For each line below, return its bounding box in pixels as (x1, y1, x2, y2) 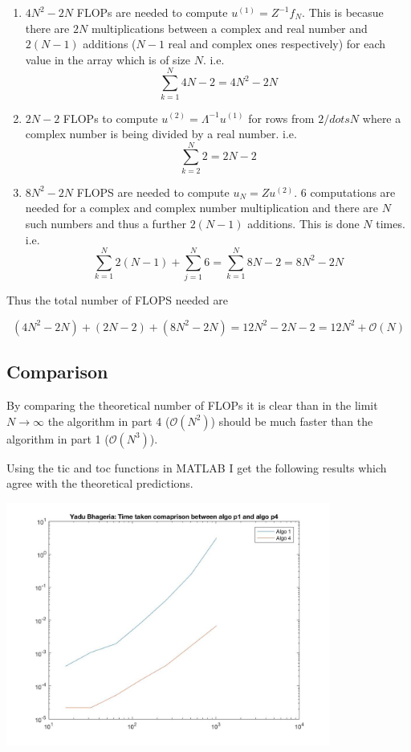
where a (362, 109, 401, 126)
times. (376, 215, 405, 231)
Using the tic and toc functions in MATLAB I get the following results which (6, 459, 387, 476)
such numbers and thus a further (25, 215, 187, 231)
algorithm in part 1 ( (6, 430, 109, 447)
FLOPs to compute (63, 109, 158, 126)
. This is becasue (302, 4, 384, 20)
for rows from (248, 109, 315, 126)
